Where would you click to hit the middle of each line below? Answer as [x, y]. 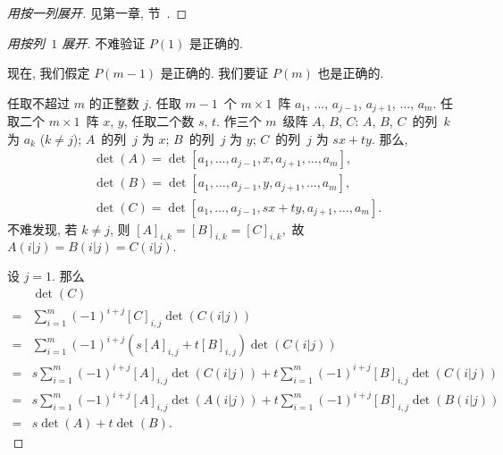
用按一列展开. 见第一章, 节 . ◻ [97, 13]
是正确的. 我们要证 [214, 73]
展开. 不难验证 [104, 42]
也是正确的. [351, 73]
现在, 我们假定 [49, 73]
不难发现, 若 [42, 228]
